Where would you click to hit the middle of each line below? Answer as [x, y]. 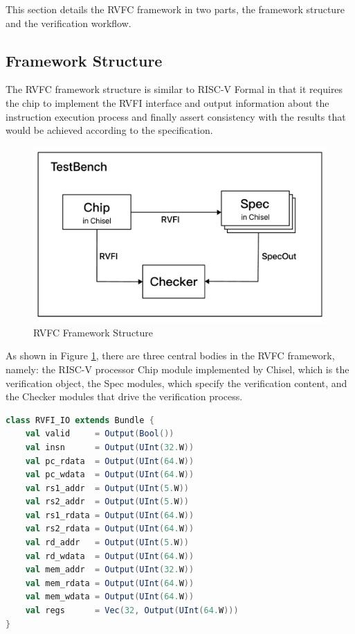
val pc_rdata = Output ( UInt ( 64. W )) [110, 461]
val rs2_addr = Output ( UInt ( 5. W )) [107, 502]
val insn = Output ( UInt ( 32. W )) [110, 447]
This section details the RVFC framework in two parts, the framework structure [175, 9]
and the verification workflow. [69, 23]
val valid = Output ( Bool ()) [100, 434]
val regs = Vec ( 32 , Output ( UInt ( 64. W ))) [132, 611]
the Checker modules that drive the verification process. [124, 396]
